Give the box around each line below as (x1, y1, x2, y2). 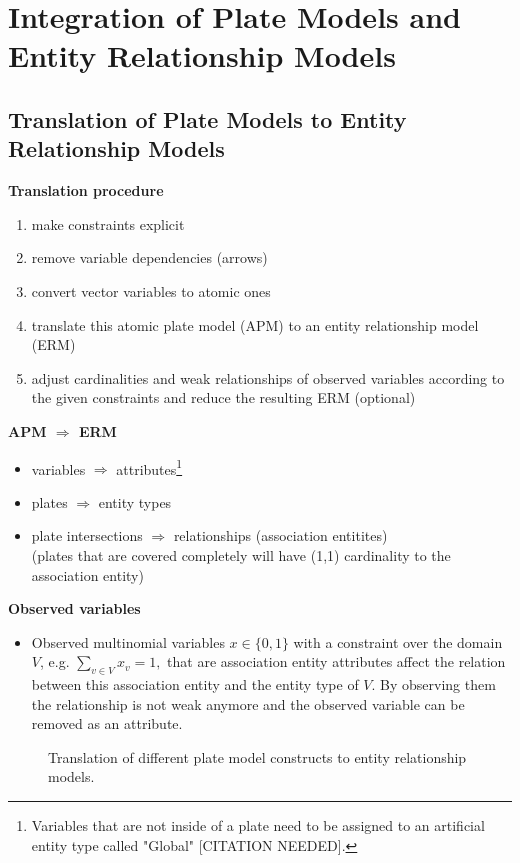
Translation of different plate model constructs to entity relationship (48, 746, 467, 767)
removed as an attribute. (31, 713, 183, 734)
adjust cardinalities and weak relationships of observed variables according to (31, 367, 505, 388)
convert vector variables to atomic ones (31, 280, 271, 301)
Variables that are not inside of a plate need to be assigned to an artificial (31, 815, 485, 836)
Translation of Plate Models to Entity (8, 103, 407, 134)
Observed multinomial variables (31, 631, 225, 652)
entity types (98, 491, 172, 512)
